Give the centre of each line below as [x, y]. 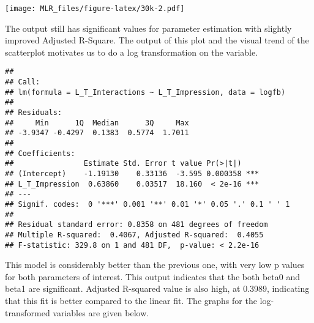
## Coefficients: [40, 153]
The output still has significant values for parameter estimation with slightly [148, 28]
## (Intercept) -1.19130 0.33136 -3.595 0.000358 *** [132, 174]
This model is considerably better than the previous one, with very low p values [155, 265]
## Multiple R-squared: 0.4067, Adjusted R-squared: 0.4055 [134, 235]
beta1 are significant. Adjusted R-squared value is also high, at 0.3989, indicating [157, 288]
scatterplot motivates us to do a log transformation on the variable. [132, 52]
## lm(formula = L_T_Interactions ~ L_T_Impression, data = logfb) [145, 92]
